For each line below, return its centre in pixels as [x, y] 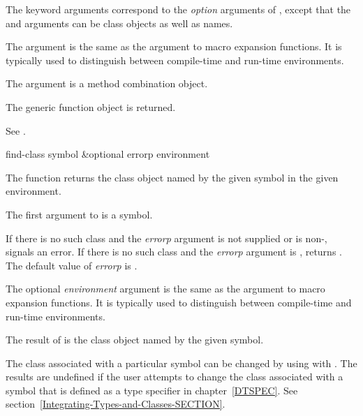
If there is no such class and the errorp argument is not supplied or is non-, [166, 238]
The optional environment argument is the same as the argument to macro [165, 289]
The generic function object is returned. [91, 106]
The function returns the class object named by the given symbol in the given [172, 177]
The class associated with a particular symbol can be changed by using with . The [181, 363]
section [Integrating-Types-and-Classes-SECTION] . [116, 404]
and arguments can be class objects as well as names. [119, 23]
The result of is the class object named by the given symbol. [135, 340]
